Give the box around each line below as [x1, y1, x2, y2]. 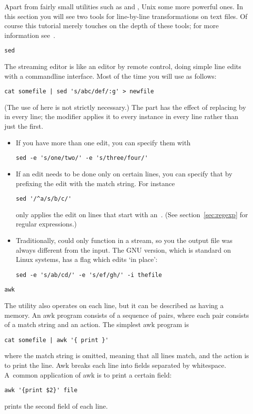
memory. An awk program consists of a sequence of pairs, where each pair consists [4, 310, 249, 320]
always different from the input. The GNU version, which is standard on [16, 244, 231, 255]
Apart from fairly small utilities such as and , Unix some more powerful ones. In [4, 1, 243, 11]
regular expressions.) [16, 219, 77, 229]
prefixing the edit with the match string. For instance [16, 178, 175, 188]
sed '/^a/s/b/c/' [16, 195, 72, 203]
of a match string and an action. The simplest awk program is [4, 319, 189, 329]
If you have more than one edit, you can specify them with [16, 137, 191, 147]
